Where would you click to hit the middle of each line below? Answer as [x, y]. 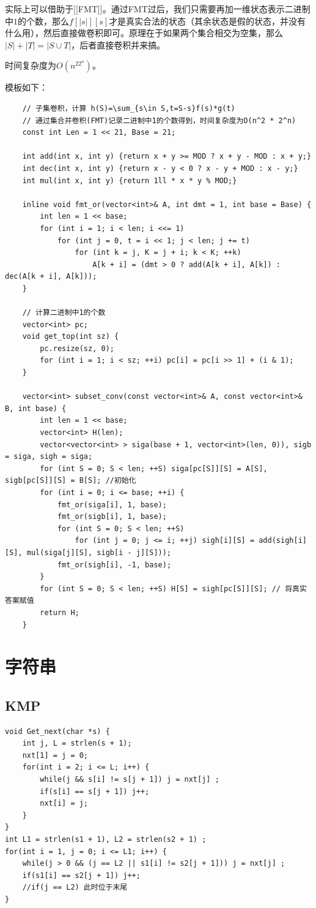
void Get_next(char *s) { [57, 731]
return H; [60, 612]
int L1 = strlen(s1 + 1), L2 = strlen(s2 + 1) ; [106, 840]
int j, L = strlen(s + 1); [77, 743]
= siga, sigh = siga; [49, 457]
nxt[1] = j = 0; [55, 755]
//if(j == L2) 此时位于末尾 [75, 887]
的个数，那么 [43, 21]
